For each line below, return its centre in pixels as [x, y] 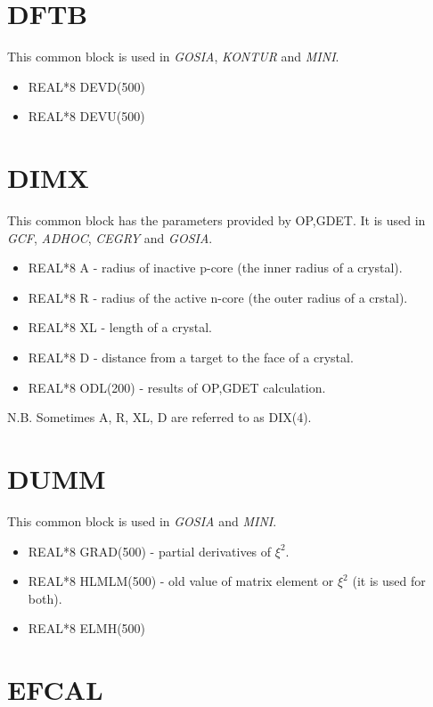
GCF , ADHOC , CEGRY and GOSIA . [110, 237]
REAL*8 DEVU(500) [86, 116]
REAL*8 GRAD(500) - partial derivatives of [150, 551]
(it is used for [389, 581]
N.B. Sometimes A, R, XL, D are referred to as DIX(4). [159, 417]
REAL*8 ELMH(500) [87, 628]
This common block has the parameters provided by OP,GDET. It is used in [216, 220]
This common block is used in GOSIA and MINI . [142, 520]
